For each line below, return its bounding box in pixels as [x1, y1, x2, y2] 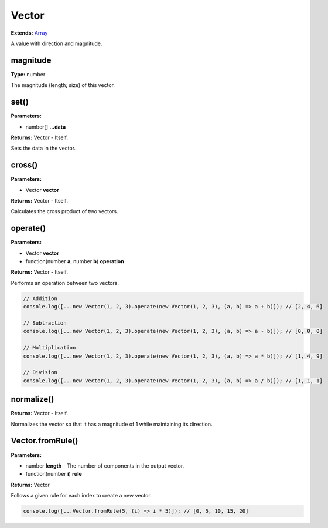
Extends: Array [11, 29, 48, 36]
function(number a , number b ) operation [25, 258, 124, 265]
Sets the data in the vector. [11, 144, 76, 152]
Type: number [11, 70, 46, 78]
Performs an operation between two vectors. [11, 279, 119, 286]
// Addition [23, 295, 58, 302]
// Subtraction [23, 320, 67, 327]
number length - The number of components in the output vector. [25, 462, 184, 469]
